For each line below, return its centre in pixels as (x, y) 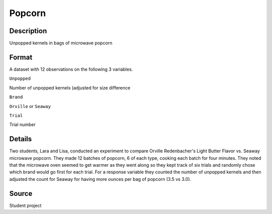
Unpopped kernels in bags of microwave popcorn (61, 43)
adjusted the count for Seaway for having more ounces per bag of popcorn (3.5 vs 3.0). (100, 179)
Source (21, 193)
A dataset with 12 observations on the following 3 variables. (71, 69)
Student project (25, 205)
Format (21, 57)
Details (21, 139)
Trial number (23, 125)
